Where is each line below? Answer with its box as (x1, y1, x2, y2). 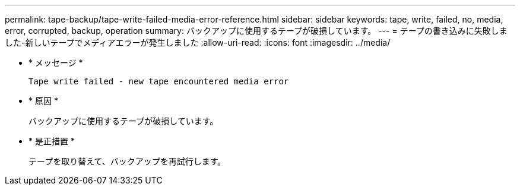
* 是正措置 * (28, 136, 75, 146)
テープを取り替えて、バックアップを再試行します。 (28, 156, 226, 166)
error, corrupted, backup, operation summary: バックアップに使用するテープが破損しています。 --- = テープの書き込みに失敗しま (5, 26, 508, 36)
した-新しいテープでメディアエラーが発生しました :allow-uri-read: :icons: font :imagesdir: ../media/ (5, 37, 391, 47)
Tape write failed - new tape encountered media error (28, 77, 289, 86)
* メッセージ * (28, 58, 83, 68)
